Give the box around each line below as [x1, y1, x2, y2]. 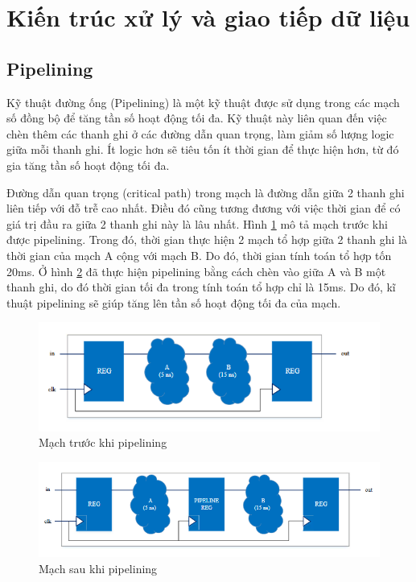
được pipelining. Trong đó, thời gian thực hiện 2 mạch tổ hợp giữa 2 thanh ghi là [6, 231, 407, 248]
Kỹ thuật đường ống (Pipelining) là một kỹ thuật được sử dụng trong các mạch [6, 93, 400, 110]
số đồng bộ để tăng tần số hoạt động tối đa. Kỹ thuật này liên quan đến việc [6, 109, 387, 126]
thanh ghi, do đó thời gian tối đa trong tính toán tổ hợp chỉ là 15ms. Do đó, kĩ [6, 279, 396, 295]
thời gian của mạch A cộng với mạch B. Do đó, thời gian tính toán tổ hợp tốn [6, 246, 392, 263]
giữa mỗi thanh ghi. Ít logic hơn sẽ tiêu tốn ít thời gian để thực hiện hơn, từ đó [6, 141, 399, 158]
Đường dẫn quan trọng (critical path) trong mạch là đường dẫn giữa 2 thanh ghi [6, 184, 405, 200]
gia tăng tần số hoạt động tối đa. [6, 156, 170, 173]
